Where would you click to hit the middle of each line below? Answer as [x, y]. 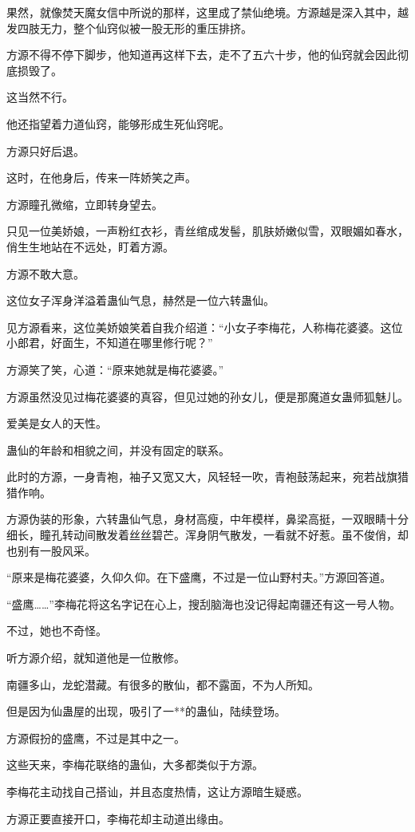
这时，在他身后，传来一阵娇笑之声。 [101, 177]
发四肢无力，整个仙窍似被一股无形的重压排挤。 [129, 28]
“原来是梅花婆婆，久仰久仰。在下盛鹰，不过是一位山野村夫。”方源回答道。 [199, 577]
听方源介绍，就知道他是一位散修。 [96, 658]
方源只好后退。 [45, 150]
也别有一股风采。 [51, 550]
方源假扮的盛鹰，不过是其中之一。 [96, 737]
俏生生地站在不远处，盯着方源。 [90, 246]
